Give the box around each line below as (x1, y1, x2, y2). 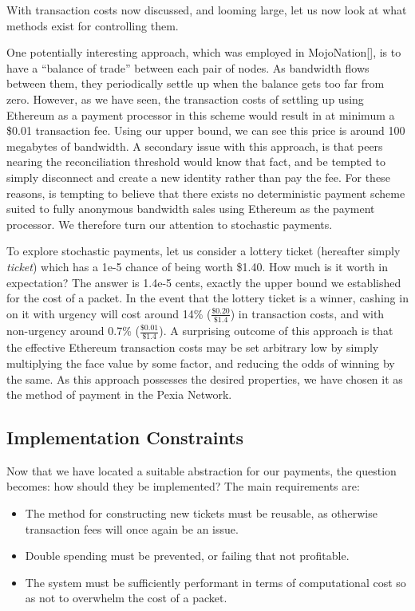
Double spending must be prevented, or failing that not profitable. (25, 547, 350, 564)
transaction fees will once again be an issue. (25, 520, 239, 537)
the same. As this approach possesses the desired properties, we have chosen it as (6, 370, 403, 387)
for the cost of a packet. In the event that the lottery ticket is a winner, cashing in (6, 290, 409, 306)
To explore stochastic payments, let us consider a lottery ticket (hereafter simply (6, 242, 401, 259)
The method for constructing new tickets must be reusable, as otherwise (25, 505, 377, 522)
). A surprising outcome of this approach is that (159, 322, 393, 338)
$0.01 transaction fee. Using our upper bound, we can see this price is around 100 (6, 122, 405, 139)
